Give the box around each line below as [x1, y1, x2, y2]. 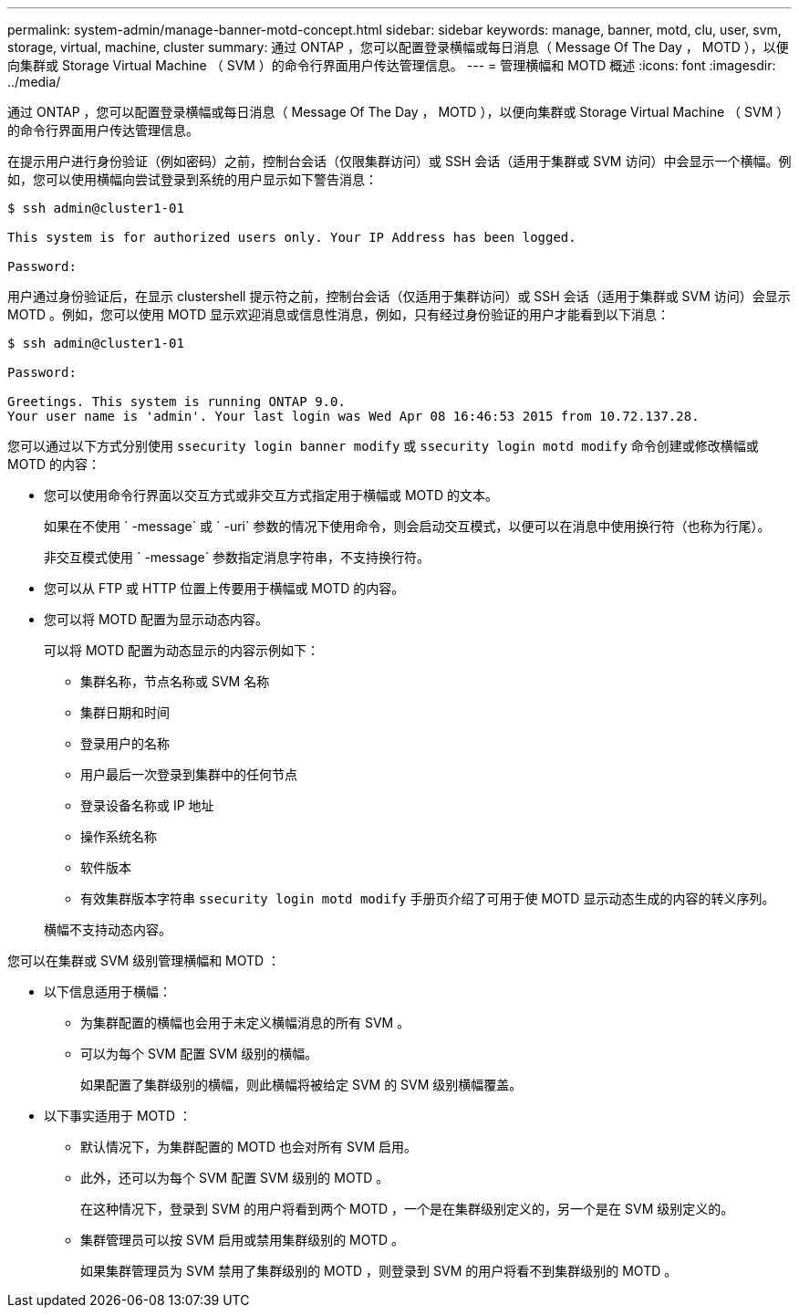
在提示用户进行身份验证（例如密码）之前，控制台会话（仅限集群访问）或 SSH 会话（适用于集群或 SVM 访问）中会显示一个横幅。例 [7, 153, 792, 169]
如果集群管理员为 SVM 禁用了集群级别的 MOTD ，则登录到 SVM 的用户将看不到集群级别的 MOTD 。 [80, 1263, 678, 1278]
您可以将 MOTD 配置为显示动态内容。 [44, 611, 268, 627]
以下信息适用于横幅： [44, 984, 171, 999]
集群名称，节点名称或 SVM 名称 [80, 673, 270, 689]
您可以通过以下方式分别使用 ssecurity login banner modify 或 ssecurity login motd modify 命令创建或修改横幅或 [7, 438, 759, 454]
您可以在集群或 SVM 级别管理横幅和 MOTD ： [7, 953, 281, 968]
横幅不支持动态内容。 [44, 922, 171, 937]
